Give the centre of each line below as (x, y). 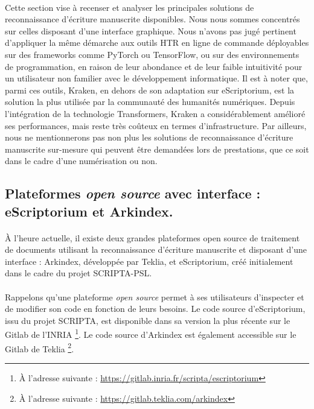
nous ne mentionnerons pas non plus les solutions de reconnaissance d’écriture (149, 137)
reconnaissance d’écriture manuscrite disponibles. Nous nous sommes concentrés (152, 19)
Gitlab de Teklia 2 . (40, 347)
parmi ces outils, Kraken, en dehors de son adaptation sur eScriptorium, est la (150, 90)
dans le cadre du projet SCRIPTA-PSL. (78, 273)
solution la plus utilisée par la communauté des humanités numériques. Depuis (150, 102)
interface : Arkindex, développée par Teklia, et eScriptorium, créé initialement (149, 261)
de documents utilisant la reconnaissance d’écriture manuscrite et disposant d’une (156, 249)
